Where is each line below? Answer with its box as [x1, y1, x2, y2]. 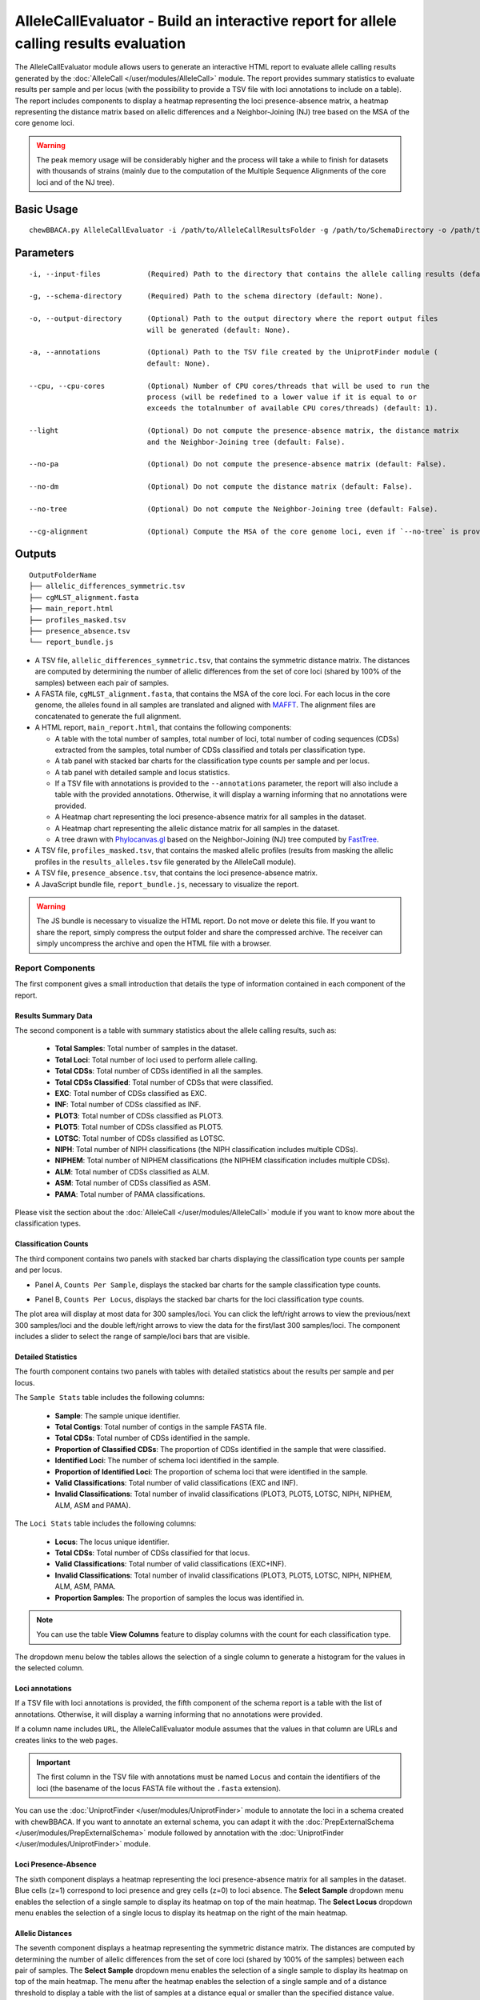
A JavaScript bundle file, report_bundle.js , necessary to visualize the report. [34, 879, 299, 889]
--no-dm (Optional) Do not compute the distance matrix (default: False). [29, 482, 414, 491]
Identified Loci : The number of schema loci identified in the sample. [54, 1456, 279, 1466]
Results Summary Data [14, 1010, 93, 1020]
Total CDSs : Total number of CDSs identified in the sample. [54, 1433, 250, 1443]
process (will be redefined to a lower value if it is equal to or [146, 392, 418, 402]
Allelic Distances [14, 1928, 72, 1938]
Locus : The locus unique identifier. [54, 1537, 170, 1546]
